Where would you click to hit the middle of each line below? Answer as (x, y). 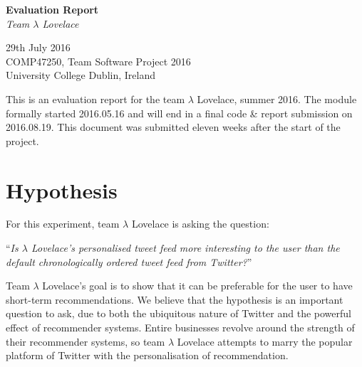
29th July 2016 (38, 47)
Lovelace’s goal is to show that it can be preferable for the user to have (197, 286)
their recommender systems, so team (86, 341)
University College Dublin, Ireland (81, 75)
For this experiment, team (63, 224)
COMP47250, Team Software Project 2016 (98, 61)
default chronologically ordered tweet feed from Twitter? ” (129, 261)
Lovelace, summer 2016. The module (277, 99)
